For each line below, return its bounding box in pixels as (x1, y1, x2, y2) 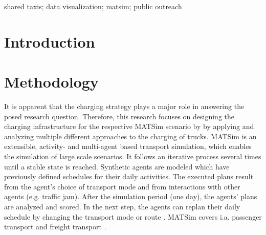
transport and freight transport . (4, 221, 106, 232)
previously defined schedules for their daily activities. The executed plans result (4, 171, 254, 182)
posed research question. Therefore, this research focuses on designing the (4, 111, 234, 121)
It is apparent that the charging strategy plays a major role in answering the (4, 101, 245, 112)
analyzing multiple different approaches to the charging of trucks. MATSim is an (4, 131, 257, 141)
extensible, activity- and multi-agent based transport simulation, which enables (4, 141, 252, 152)
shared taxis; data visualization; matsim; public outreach (4, 1, 182, 11)
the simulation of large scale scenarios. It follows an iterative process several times (4, 151, 261, 162)
